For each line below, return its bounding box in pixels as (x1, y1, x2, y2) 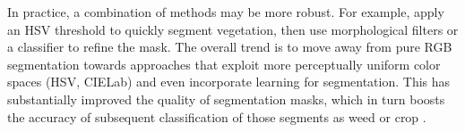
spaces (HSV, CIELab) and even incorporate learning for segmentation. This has (7, 72, 451, 91)
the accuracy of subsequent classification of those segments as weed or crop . (7, 107, 426, 126)
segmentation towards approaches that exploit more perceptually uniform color (7, 54, 441, 73)
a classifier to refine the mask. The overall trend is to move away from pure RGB (7, 37, 452, 56)
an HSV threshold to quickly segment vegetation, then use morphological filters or (7, 20, 459, 38)
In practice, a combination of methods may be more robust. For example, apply (7, 3, 444, 21)
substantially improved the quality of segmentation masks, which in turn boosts (7, 89, 445, 108)
